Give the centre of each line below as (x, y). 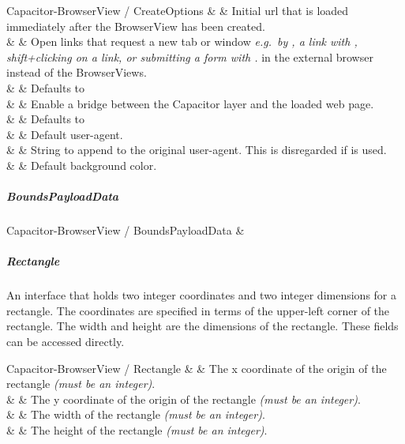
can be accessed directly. (66, 342)
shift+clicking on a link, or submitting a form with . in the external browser (190, 56)
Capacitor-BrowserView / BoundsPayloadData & (126, 230)
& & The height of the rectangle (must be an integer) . (137, 430)
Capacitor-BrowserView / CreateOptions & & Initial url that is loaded (178, 10)
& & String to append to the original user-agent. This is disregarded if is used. (197, 150)
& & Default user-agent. (65, 134)
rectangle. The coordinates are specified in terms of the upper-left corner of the (198, 310)
